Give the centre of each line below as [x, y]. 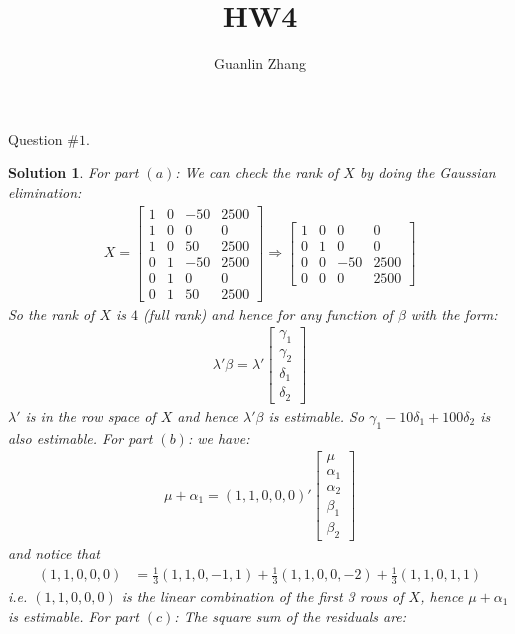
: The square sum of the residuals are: [290, 615]
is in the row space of [90, 415]
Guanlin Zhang [260, 63]
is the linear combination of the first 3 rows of [262, 596]
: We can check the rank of [257, 172]
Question [35, 138]
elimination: [45, 191]
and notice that [54, 553]
